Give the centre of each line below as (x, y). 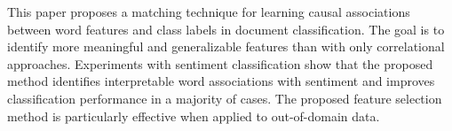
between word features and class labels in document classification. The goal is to (226, 29)
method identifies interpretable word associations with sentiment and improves (221, 81)
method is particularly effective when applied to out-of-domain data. (194, 116)
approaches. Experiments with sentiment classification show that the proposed (220, 63)
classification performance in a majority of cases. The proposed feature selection (225, 98)
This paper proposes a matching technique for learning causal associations (209, 12)
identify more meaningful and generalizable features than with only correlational (226, 46)
